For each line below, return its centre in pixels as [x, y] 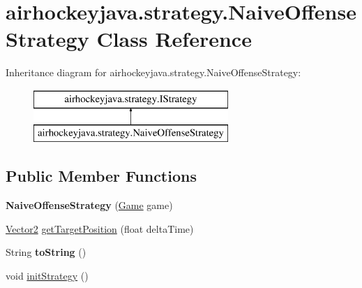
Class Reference [174, 39]
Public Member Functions [101, 176]
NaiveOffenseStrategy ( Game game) [89, 205]
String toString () [46, 252]
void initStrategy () [47, 276]
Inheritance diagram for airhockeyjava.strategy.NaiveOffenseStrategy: [153, 72]
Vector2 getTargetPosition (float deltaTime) [100, 228]
